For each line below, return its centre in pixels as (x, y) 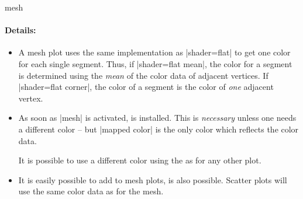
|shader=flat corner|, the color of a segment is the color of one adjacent (146, 87)
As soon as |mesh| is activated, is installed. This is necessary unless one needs (157, 118)
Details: (20, 30)
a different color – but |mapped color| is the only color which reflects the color (159, 129)
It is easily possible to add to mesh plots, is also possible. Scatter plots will (153, 179)
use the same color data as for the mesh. (91, 191)
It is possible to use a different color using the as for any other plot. (140, 160)
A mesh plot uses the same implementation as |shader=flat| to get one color (154, 52)
